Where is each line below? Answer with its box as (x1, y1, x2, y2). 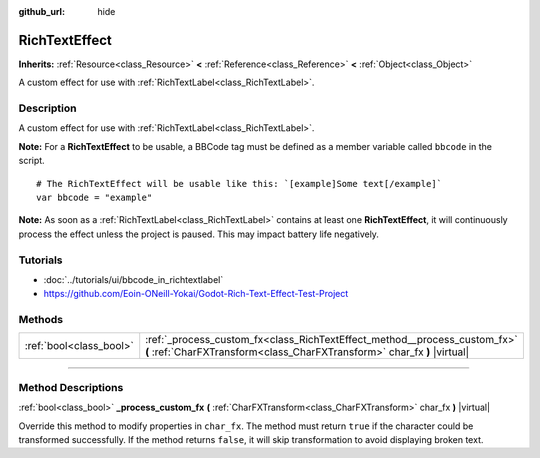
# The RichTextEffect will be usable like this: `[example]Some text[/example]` (36, 178, 443, 189)
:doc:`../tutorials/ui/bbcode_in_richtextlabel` (43, 273, 224, 285)
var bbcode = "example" (36, 192, 153, 203)
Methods (18, 313, 64, 327)
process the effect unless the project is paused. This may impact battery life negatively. (18, 228, 380, 240)
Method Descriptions (18, 380, 124, 394)
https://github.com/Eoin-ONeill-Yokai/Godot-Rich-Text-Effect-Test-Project (43, 288, 349, 300)
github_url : (18, 6, 65, 17)
